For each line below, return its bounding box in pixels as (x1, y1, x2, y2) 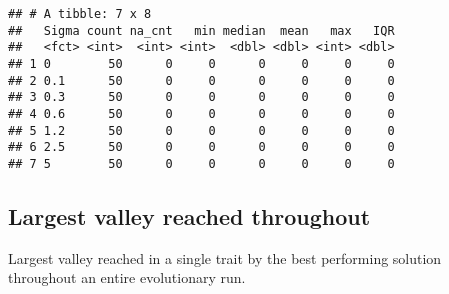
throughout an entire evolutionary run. (8, 267, 246, 288)
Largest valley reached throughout (8, 200, 371, 231)
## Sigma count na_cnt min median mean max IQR (8, 23, 395, 38)
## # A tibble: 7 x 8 (8, 7, 152, 21)
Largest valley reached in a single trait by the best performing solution (8, 247, 442, 268)
